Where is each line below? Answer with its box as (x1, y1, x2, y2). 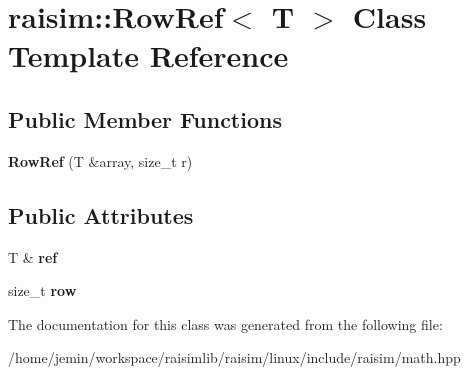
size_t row (8, 280, 77, 301)
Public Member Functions (8, 103, 282, 134)
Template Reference (8, 35, 289, 76)
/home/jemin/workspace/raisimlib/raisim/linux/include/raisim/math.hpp (8, 347, 461, 368)
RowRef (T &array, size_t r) (8, 150, 193, 171)
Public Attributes (8, 199, 194, 230)
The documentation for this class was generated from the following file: (8, 313, 443, 334)
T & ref (8, 246, 58, 267)
